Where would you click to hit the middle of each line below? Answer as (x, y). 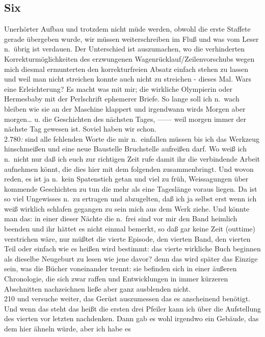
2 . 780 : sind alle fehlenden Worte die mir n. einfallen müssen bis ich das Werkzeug (132, 138)
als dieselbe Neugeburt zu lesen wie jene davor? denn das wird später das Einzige (131, 258)
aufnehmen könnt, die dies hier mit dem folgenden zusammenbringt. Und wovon (129, 168)
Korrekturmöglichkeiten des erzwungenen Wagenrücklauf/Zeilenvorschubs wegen (129, 58)
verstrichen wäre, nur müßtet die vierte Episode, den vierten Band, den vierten (127, 238)
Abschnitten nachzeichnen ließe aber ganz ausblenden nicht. (98, 288)
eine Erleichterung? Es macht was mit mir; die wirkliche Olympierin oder (118, 88)
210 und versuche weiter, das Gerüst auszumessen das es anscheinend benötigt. (127, 299)
